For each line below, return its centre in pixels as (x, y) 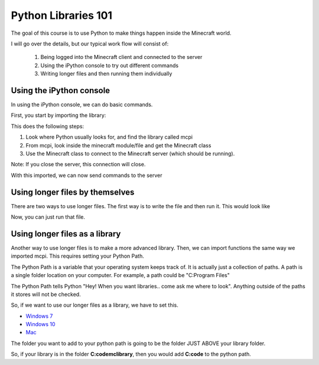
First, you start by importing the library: (58, 116)
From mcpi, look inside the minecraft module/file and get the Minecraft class (118, 145)
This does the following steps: (48, 126)
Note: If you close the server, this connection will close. (78, 165)
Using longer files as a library (66, 234)
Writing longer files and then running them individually (106, 74)
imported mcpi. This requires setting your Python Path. (77, 256)
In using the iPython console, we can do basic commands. (82, 105)
